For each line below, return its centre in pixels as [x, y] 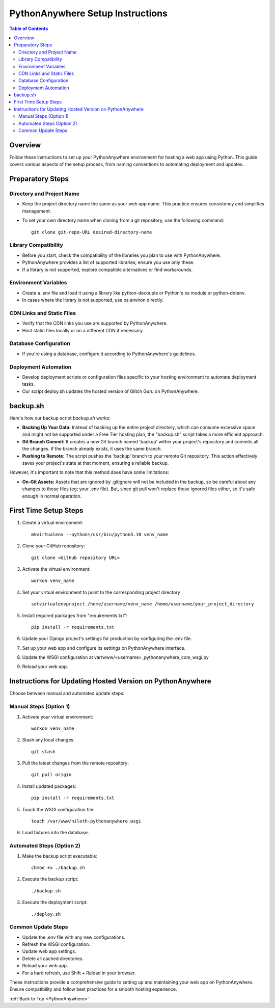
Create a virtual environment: [53, 523]
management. [37, 211]
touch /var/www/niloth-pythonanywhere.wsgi [86, 821]
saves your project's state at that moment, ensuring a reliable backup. [95, 463]
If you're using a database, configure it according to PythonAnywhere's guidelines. [109, 354]
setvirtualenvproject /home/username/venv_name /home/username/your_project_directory [143, 604]
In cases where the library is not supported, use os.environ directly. [93, 300]
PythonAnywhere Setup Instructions [89, 13]
